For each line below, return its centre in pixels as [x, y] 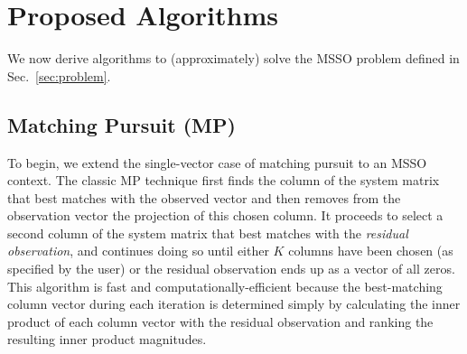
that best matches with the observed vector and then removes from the [204, 197]
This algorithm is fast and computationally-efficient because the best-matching [225, 286]
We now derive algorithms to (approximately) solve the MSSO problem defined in [233, 58]
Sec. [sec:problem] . [59, 75]
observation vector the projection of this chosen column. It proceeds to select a [225, 215]
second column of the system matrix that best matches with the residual [208, 233]
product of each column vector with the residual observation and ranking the [220, 321]
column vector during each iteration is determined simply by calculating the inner [234, 304]
